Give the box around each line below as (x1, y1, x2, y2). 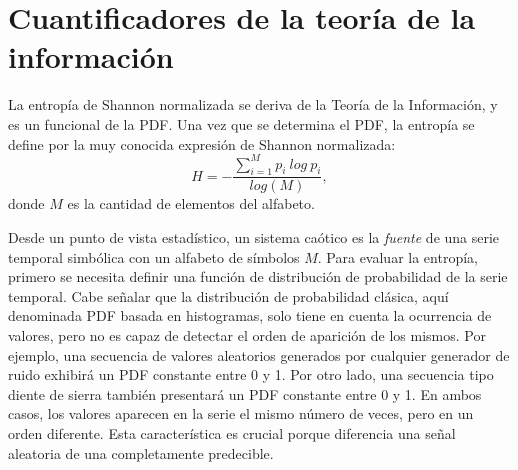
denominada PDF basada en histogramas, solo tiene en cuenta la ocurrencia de (8, 305, 492, 326)
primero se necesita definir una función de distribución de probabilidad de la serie (8, 266, 508, 287)
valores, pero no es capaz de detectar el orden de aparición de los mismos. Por (8, 324, 486, 345)
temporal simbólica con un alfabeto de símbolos (8, 246, 300, 267)
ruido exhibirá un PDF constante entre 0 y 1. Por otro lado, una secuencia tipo (8, 364, 494, 385)
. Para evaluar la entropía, (317, 246, 478, 267)
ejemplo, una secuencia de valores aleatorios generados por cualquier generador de (8, 344, 510, 365)
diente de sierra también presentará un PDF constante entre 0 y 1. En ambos (8, 383, 482, 404)
